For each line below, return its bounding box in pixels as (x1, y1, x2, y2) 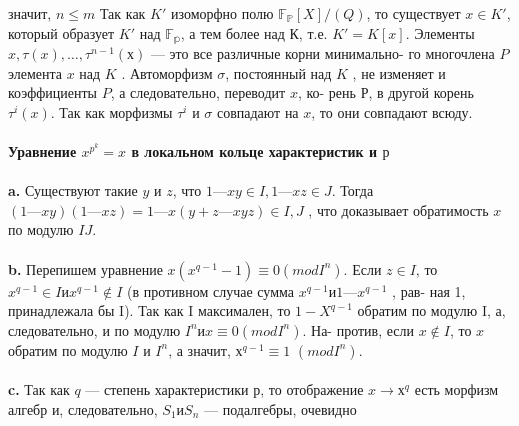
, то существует (366, 3, 461, 23)
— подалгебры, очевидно (204, 398, 357, 419)
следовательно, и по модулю (8, 319, 181, 340)
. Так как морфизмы (50, 101, 173, 122)
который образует (8, 22, 115, 43)
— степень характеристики (85, 379, 249, 400)
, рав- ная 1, (392, 280, 466, 301)
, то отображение (260, 379, 364, 400)
